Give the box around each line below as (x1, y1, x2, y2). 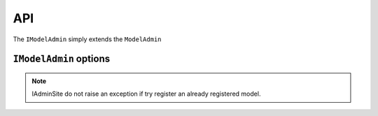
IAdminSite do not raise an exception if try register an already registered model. (31, 89, 261, 98)
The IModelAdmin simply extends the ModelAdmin (13, 35, 162, 43)
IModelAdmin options (13, 53, 111, 65)
